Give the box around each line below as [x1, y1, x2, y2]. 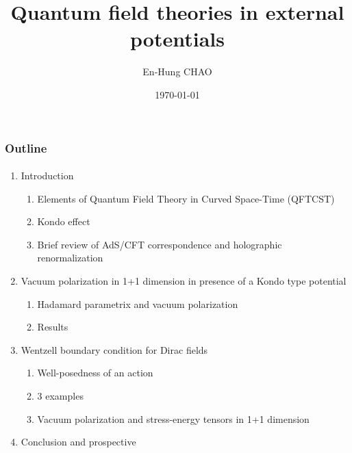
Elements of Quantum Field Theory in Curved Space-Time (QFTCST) [37, 191, 335, 205]
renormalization [37, 250, 103, 265]
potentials [130, 25, 225, 53]
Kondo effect [37, 214, 90, 229]
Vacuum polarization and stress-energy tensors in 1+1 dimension [37, 411, 310, 426]
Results [37, 320, 68, 334]
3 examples [37, 388, 84, 402]
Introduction [21, 168, 74, 183]
